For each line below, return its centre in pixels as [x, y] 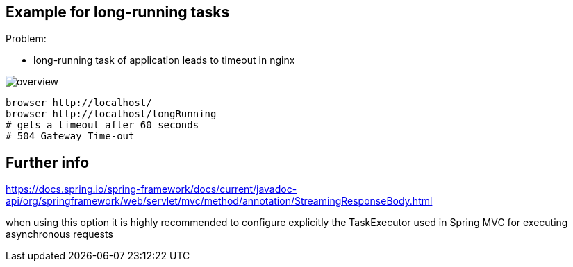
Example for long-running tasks [118, 12]
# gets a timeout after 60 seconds [102, 125]
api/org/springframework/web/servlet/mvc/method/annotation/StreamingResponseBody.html [219, 201]
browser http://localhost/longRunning [111, 114]
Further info [48, 162]
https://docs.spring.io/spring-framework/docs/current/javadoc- [151, 189]
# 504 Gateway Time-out [70, 136]
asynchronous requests [59, 234]
